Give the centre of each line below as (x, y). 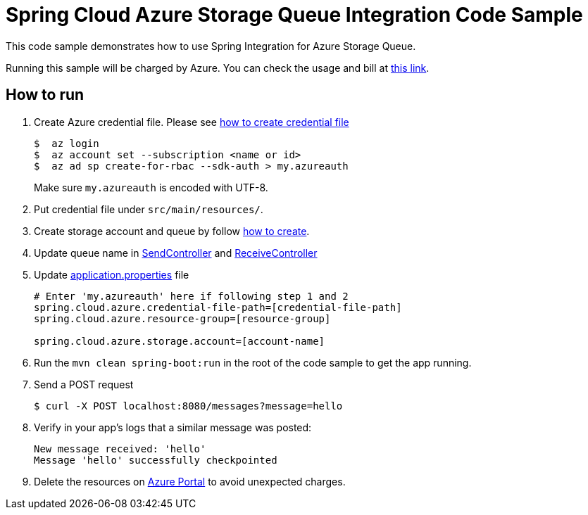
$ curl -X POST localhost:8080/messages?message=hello (188, 406)
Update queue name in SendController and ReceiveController (176, 253)
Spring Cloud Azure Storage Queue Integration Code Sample (294, 15)
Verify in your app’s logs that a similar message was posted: (173, 427)
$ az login (67, 143)
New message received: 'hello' (120, 449)
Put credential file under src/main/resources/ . (149, 209)
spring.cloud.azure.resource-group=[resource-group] (182, 318)
